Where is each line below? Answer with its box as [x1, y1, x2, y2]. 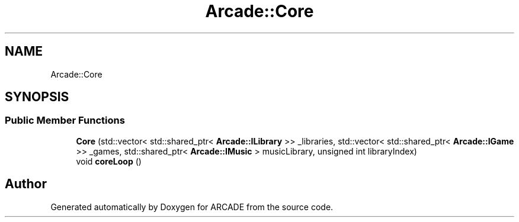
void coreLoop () [76, 156, 142, 166]
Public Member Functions [5, 114, 125, 127]
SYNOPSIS [5, 89, 69, 105]
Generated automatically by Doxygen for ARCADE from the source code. [50, 201, 334, 212]
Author [5, 176, 47, 192]
